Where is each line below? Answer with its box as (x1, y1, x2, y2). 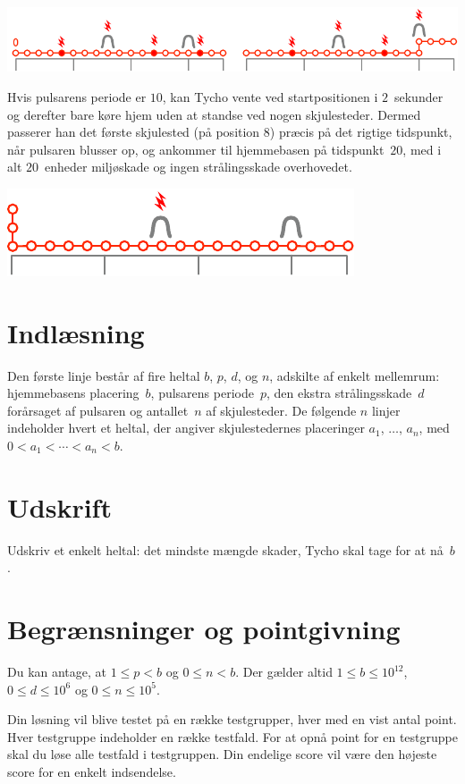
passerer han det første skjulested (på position (7, 122, 260, 141)
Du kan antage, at (7, 662, 107, 681)
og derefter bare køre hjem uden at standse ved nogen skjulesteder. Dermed (7, 105, 421, 123)
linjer (371, 400, 401, 419)
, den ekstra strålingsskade (266, 384, 412, 402)
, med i (402, 139, 442, 158)
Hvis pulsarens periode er (7, 87, 147, 105)
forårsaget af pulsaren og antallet (7, 400, 189, 419)
